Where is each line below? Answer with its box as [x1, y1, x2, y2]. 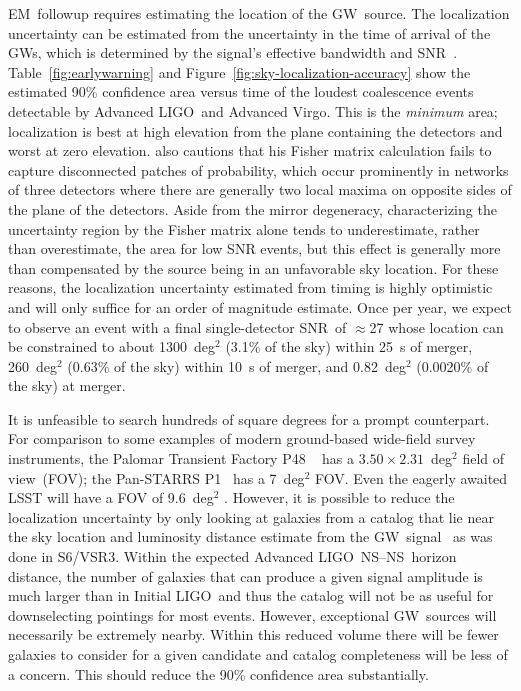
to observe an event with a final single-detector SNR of [8, 316, 347, 337]
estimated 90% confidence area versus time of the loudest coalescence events [8, 81, 474, 102]
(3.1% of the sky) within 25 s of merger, [225, 336, 473, 357]
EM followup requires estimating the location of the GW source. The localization [8, 3, 510, 23]
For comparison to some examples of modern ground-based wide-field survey [8, 428, 476, 449]
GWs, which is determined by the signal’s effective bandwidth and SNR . [8, 42, 458, 63]
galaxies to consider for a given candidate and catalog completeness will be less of [8, 644, 508, 664]
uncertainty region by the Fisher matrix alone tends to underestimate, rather [8, 218, 480, 239]
